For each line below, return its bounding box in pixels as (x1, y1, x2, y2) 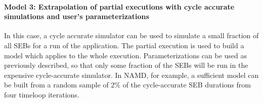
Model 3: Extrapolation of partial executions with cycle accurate (4, 1, 235, 12)
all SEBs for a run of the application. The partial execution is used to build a (4, 40, 244, 50)
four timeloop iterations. (4, 89, 79, 99)
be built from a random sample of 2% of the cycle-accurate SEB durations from (4, 79, 251, 90)
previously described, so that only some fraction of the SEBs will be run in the (4, 60, 248, 70)
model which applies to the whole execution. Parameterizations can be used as (4, 50, 247, 60)
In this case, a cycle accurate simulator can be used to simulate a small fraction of (4, 30, 259, 41)
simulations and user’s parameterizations (4, 11, 149, 22)
